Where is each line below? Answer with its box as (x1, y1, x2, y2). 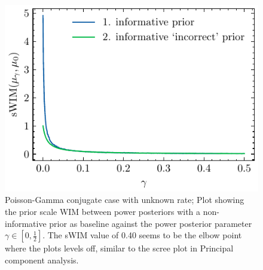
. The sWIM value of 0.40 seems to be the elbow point (42, 229, 242, 241)
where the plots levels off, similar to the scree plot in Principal (5, 242, 234, 254)
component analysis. (5, 253, 79, 266)
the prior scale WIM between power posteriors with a (5, 205, 201, 217)
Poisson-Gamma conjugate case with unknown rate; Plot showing (5, 193, 244, 206)
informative (5, 217, 47, 229)
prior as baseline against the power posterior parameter (49, 217, 252, 229)
